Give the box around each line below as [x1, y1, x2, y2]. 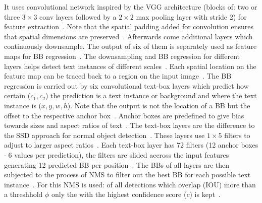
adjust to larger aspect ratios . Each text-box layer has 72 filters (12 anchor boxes [4, 140, 258, 150]
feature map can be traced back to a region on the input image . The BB [4, 71, 232, 81]
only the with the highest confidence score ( [51, 189, 187, 199]
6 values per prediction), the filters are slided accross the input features [8, 149, 229, 160]
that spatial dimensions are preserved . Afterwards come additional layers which [4, 31, 253, 41]
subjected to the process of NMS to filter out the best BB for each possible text [4, 169, 251, 180]
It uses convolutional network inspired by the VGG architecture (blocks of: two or [4, 2, 257, 12]
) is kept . [189, 189, 221, 199]
